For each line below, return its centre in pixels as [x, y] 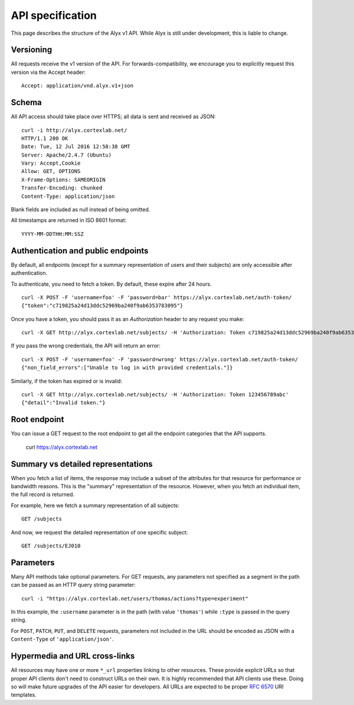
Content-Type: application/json [68, 196]
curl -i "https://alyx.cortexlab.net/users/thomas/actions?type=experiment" [135, 598]
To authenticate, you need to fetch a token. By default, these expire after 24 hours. [111, 284]
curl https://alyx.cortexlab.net [62, 447]
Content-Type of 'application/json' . [63, 639]
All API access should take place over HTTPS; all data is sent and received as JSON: [113, 117]
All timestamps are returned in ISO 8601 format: [69, 220]
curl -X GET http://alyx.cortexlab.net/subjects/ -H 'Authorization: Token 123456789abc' [155, 395]
